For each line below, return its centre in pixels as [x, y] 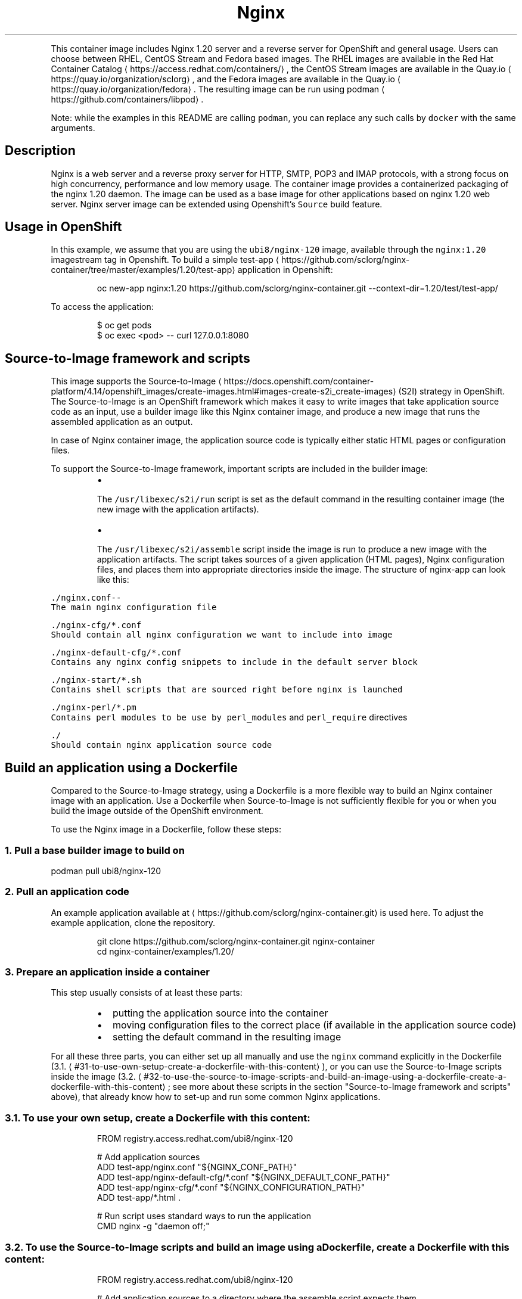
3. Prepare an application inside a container [107, 972]
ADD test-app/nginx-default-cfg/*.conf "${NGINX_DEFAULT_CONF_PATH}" [243, 1177]
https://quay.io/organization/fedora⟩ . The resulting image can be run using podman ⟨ [218, 89]
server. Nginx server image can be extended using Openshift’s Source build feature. [217, 204]
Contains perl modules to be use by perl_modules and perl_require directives [229, 717]
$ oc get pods [124, 325]
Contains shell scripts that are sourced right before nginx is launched [227, 690]
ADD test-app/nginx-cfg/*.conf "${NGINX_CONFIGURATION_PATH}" [231, 1188]
